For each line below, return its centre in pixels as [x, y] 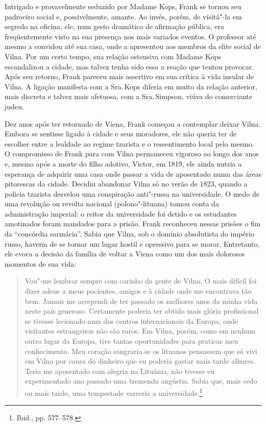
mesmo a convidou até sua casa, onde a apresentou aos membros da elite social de [133, 46]
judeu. [14, 106]
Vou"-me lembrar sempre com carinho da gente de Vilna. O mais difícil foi [141, 281]
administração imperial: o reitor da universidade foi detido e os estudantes [121, 213]
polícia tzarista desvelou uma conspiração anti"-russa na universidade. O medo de [132, 193]
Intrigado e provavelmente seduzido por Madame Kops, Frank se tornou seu [123, 6]
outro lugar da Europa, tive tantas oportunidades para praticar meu [131, 341]
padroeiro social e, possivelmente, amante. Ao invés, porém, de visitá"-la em [123, 16]
